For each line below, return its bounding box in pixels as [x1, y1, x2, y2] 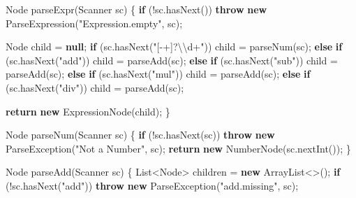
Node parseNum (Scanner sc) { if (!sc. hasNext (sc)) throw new [6, 127, 275, 142]
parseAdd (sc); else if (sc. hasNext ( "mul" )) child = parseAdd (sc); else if [6, 66, 311, 81]
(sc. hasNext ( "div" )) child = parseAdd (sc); [6, 80, 184, 94]
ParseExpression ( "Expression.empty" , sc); [6, 15, 183, 30]
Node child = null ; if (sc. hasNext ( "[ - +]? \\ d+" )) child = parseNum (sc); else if [6, 39, 343, 54]
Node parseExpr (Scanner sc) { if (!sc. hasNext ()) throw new [6, 2, 267, 16]
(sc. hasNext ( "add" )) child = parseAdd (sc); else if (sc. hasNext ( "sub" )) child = [6, 52, 338, 67]
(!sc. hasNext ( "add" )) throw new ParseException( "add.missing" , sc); [6, 178, 299, 192]
